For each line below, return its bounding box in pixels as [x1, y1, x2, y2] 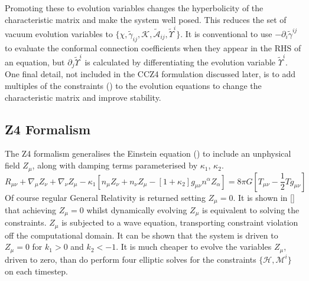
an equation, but [5, 56, 65, 68]
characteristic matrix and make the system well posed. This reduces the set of [5, 13, 287, 25]
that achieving [5, 203, 57, 216]
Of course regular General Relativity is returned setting [5, 191, 206, 203]
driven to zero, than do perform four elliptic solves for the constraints [5, 253, 256, 265]
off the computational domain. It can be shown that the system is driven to [5, 229, 278, 241]
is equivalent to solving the [202, 203, 300, 216]
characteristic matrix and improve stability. [5, 91, 161, 103]
